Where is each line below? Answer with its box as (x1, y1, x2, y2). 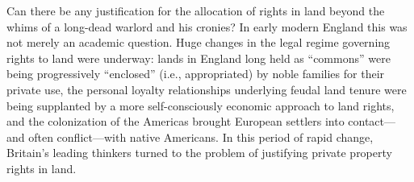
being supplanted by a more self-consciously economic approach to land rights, (6, 97, 395, 114)
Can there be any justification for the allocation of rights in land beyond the (6, 2, 385, 19)
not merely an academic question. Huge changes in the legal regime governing (6, 34, 391, 51)
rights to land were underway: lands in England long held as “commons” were (6, 49, 391, 66)
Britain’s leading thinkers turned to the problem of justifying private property (6, 144, 392, 161)
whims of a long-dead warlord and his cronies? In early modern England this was (6, 18, 408, 35)
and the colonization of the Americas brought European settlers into (6, 113, 345, 130)
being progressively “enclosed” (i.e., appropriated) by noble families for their (6, 65, 385, 82)
